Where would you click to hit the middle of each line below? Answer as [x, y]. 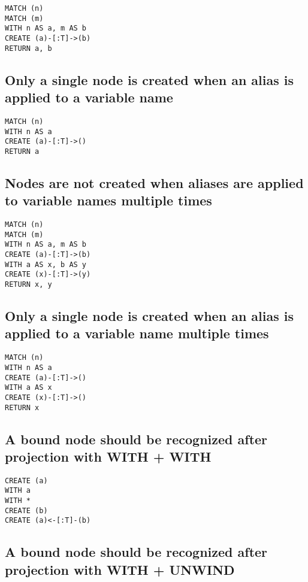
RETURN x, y [28, 285]
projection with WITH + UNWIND [120, 569]
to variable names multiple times [108, 200]
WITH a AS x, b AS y [46, 264]
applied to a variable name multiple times [137, 333]
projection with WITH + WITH [108, 456]
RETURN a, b [28, 48]
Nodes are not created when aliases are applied [154, 182]
